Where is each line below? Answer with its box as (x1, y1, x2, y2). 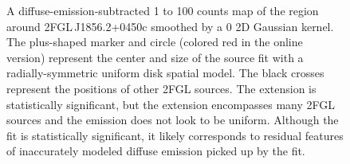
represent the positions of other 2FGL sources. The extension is (6, 80, 317, 96)
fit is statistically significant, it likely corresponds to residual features (6, 127, 344, 143)
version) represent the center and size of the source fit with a (6, 49, 304, 65)
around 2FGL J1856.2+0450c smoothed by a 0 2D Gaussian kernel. (6, 18, 334, 34)
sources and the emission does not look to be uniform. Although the (6, 111, 339, 128)
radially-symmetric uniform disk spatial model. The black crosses (6, 64, 324, 81)
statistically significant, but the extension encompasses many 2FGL (6, 96, 336, 112)
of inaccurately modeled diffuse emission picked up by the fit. (6, 143, 305, 159)
